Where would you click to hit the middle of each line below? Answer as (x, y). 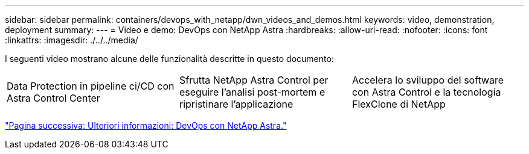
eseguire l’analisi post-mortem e (252, 92)
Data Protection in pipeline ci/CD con (91, 86)
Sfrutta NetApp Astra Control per (254, 80)
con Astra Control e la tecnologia (426, 92)
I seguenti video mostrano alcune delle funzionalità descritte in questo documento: (169, 59)
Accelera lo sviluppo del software (428, 80)
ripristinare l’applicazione (236, 104)
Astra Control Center (53, 98)
